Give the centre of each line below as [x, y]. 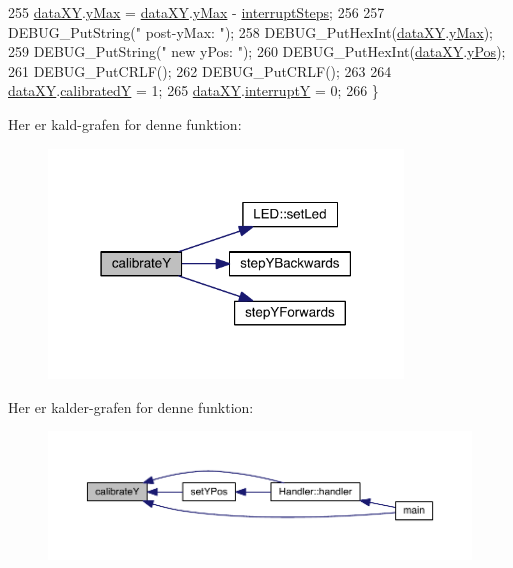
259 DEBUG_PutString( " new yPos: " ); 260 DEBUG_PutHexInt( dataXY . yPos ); [257, 51]
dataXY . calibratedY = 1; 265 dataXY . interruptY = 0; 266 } [193, 90]
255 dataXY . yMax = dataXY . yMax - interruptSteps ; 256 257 [196, 12]
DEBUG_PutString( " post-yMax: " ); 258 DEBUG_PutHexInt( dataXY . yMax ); [250, 31]
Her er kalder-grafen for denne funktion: [131, 406]
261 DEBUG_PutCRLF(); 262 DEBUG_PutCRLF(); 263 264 [200, 70]
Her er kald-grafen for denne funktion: [125, 123]
